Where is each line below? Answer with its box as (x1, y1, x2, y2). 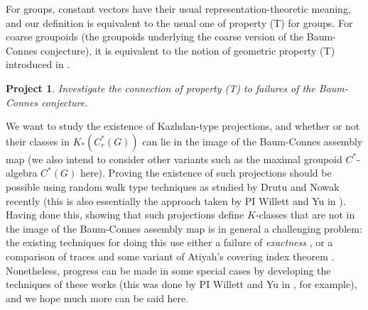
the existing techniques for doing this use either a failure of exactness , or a (6, 235, 333, 250)
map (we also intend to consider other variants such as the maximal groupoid (6, 151, 342, 166)
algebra (6, 165, 38, 180)
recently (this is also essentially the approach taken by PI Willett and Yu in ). (6, 193, 346, 208)
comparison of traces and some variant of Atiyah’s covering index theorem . (6, 248, 335, 263)
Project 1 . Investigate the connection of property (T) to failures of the (6, 80, 315, 95)
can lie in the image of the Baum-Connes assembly (142, 133, 363, 148)
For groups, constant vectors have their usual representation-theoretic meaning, (6, 1, 351, 16)
